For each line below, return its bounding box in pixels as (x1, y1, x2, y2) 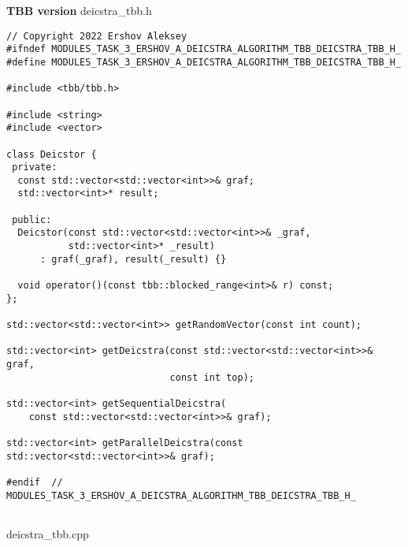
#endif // (6, 476, 63, 488)
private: (12, 162, 57, 173)
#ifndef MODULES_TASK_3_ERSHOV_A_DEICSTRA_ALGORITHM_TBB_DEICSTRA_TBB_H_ (6, 43, 402, 55)
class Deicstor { (6, 148, 97, 160)
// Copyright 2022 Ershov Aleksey (6, 30, 187, 42)
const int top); (169, 371, 254, 383)
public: (12, 214, 52, 225)
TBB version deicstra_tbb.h (6, 2, 152, 18)
